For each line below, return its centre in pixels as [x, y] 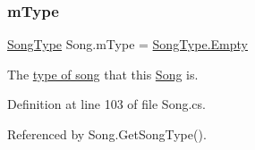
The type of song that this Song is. [103, 74]
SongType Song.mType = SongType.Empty [127, 44]
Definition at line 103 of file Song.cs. [106, 104]
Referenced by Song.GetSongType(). [107, 134]
